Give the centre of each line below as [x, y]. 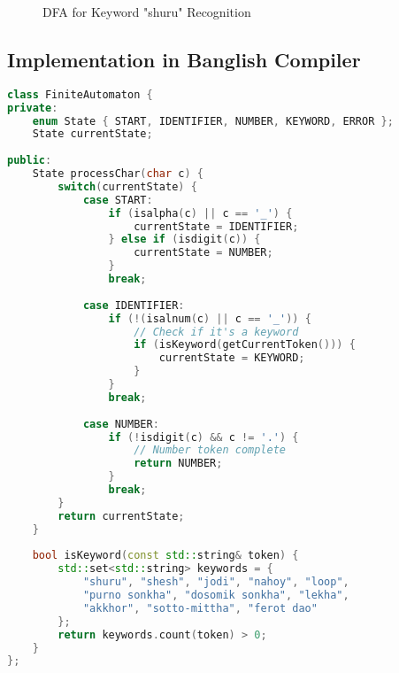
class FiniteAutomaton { [80, 94]
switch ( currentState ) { [127, 186]
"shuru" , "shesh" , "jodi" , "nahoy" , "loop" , [216, 582]
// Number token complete [210, 450]
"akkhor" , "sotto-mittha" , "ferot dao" [200, 608]
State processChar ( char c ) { [118, 174]
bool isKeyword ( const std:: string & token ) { [165, 556]
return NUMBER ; [178, 464]
